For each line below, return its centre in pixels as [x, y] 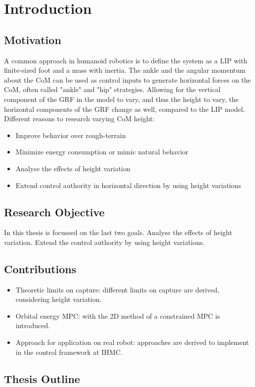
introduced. [33, 325]
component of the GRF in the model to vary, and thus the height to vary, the [121, 99]
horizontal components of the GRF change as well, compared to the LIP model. [125, 109]
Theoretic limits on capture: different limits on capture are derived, [117, 289]
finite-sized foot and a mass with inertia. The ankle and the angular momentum [125, 70]
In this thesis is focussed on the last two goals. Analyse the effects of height [118, 232]
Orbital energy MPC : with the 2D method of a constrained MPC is [118, 315]
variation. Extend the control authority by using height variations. [105, 242]
